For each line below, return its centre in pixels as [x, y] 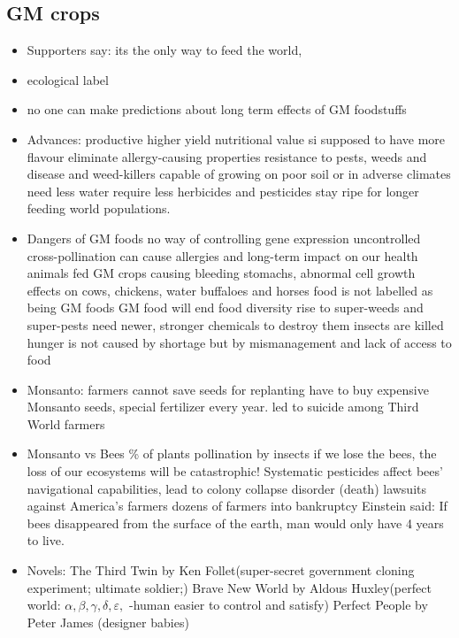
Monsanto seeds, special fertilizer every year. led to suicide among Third [223, 407]
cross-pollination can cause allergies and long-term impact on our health [222, 255]
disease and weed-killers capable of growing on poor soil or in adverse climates [239, 174]
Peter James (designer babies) [108, 622]
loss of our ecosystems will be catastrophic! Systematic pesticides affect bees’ [235, 471]
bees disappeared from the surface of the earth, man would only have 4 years [235, 523]
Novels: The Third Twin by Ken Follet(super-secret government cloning [221, 570]
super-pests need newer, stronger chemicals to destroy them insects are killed [235, 324]
